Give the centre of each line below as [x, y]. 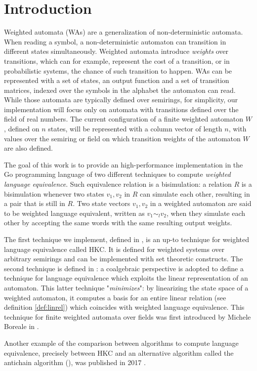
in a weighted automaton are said [201, 203]
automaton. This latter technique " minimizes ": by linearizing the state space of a [126, 287]
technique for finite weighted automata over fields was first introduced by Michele [128, 316]
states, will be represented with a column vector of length [135, 129]
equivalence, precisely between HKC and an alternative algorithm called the [119, 352]
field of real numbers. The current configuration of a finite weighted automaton [124, 119]
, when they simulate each [206, 213]
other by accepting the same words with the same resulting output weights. [118, 223]
